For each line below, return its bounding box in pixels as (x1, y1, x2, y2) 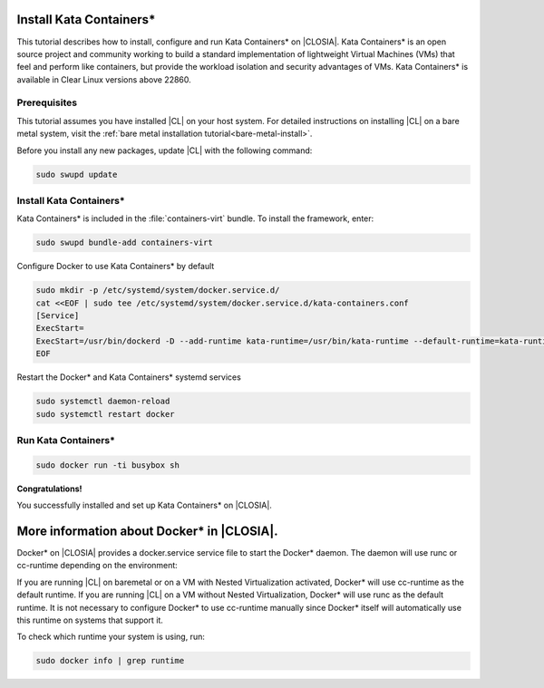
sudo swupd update (35, 169, 118, 179)
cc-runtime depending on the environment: (16, 560, 179, 571)
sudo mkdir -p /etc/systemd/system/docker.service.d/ (35, 286, 280, 296)
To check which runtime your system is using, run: (16, 631, 206, 643)
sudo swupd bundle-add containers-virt (35, 237, 213, 248)
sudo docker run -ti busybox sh (35, 460, 180, 470)
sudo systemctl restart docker (35, 409, 176, 419)
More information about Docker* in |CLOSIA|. (16, 523, 278, 538)
